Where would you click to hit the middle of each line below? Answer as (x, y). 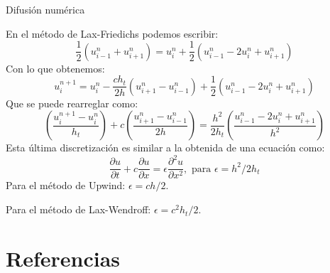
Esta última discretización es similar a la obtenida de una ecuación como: (165, 148)
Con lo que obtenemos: (55, 68)
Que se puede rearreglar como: (72, 103)
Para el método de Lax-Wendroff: (78, 209)
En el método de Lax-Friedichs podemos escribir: (112, 33)
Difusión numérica (45, 9)
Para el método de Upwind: (66, 185)
